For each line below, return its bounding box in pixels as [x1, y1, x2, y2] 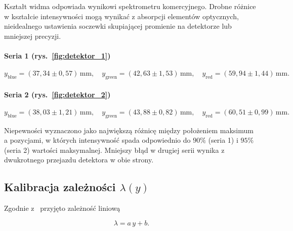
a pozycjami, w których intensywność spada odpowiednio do [4, 135, 191, 145]
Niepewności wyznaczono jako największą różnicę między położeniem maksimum [4, 125, 254, 135]
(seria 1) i [208, 135, 238, 145]
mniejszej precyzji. [4, 30, 61, 41]
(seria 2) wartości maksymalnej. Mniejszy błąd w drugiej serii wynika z [4, 144, 225, 155]
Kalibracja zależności [4, 179, 116, 195]
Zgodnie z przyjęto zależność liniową [4, 203, 120, 213]
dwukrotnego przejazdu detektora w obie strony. [4, 154, 154, 165]
